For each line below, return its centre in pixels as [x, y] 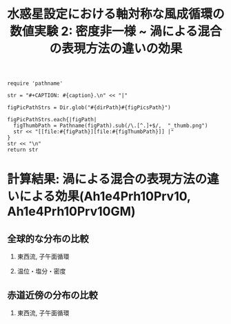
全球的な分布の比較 [48, 239]
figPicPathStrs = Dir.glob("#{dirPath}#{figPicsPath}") [89, 108]
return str [23, 150]
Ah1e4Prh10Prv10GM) [71, 212]
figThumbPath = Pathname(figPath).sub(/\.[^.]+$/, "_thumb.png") [111, 126]
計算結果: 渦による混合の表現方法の [107, 179]
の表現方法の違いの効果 [116, 49]
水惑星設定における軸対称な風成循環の [116, 14]
